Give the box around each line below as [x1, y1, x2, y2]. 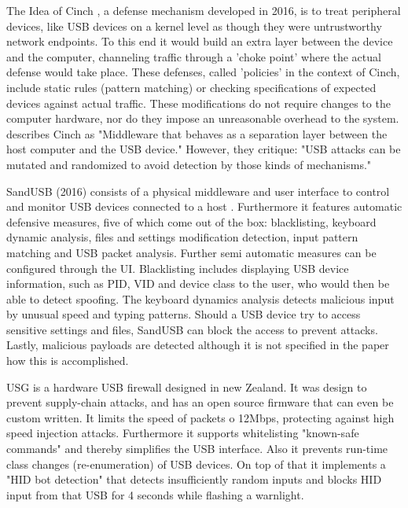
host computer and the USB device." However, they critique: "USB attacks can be [6, 141, 401, 157]
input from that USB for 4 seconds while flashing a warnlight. [6, 486, 304, 502]
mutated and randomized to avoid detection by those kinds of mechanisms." [6, 156, 372, 172]
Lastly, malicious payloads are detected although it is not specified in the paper [6, 337, 389, 353]
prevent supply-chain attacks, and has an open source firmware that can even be [6, 394, 394, 410]
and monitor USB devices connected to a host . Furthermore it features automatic [6, 198, 402, 215]
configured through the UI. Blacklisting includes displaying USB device [6, 260, 349, 276]
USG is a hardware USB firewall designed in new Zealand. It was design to [6, 378, 367, 395]
